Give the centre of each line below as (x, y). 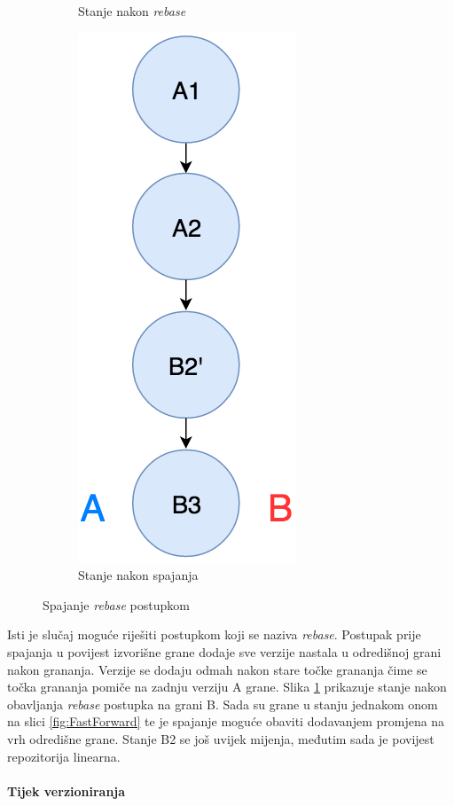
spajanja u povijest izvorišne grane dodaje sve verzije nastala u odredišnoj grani (224, 651)
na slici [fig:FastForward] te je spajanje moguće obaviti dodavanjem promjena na (226, 721)
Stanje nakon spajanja (138, 575)
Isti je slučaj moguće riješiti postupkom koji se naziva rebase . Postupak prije (214, 634)
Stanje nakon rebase (132, 11)
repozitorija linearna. (64, 756)
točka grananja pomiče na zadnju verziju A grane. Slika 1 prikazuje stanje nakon (227, 687)
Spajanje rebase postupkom (116, 604)
